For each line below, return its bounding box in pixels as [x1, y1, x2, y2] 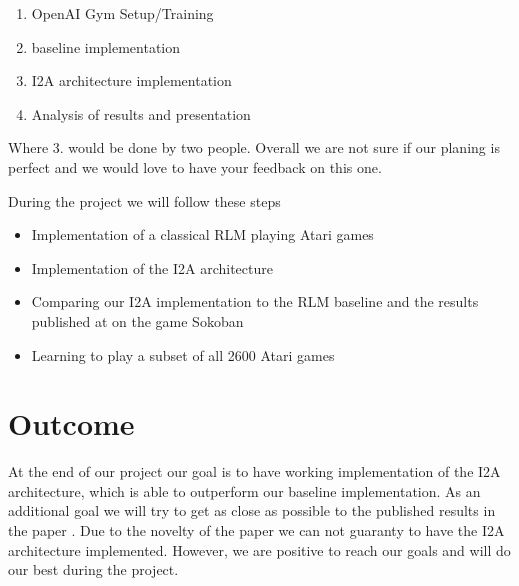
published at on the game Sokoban [31, 310, 244, 331]
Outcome [8, 403, 135, 444]
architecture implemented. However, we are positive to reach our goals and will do [8, 539, 511, 560]
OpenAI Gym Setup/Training [31, 3, 214, 23]
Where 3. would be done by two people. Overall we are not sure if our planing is [8, 137, 500, 158]
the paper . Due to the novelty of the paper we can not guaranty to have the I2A [8, 520, 505, 541]
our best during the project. [8, 559, 179, 580]
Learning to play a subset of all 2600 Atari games [31, 344, 335, 365]
